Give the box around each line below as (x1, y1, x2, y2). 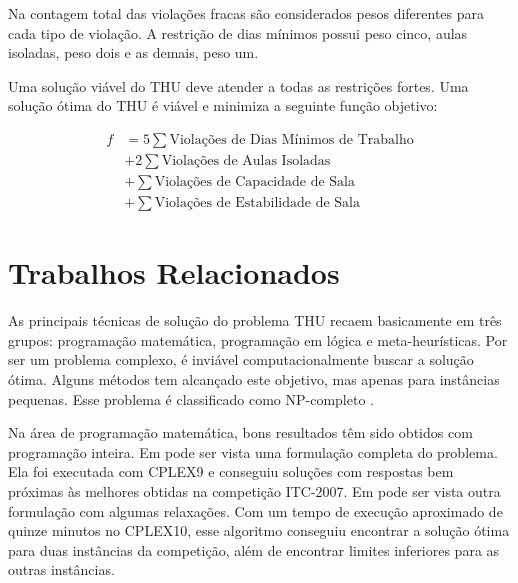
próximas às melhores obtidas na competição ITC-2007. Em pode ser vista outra (8, 480, 501, 501)
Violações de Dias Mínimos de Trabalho (169, 132, 414, 147)
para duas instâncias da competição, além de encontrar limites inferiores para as (8, 539, 500, 560)
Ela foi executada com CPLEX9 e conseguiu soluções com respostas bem (8, 461, 454, 482)
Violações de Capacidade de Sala (154, 175, 356, 190)
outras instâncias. (8, 559, 115, 580)
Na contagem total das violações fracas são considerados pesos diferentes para (8, 3, 485, 23)
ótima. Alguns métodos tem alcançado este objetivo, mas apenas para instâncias (8, 369, 500, 389)
